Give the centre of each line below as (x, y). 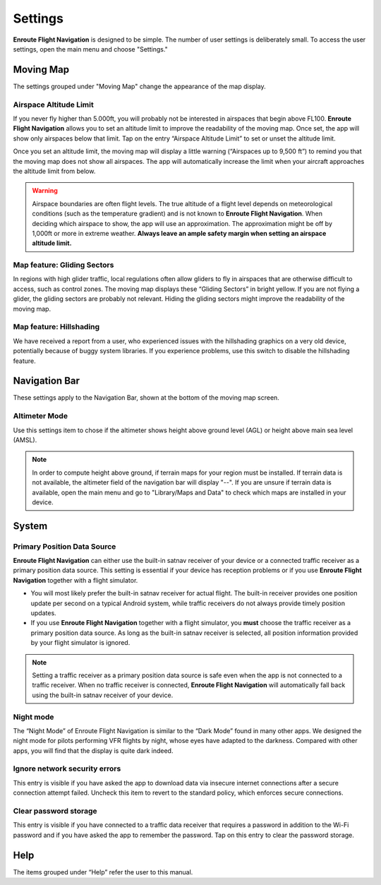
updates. (43, 613)
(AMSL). (25, 440)
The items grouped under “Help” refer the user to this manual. (103, 872)
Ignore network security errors (67, 768)
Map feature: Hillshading (56, 327)
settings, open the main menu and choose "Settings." (91, 49)
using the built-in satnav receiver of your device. (103, 695)
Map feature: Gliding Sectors (64, 265)
